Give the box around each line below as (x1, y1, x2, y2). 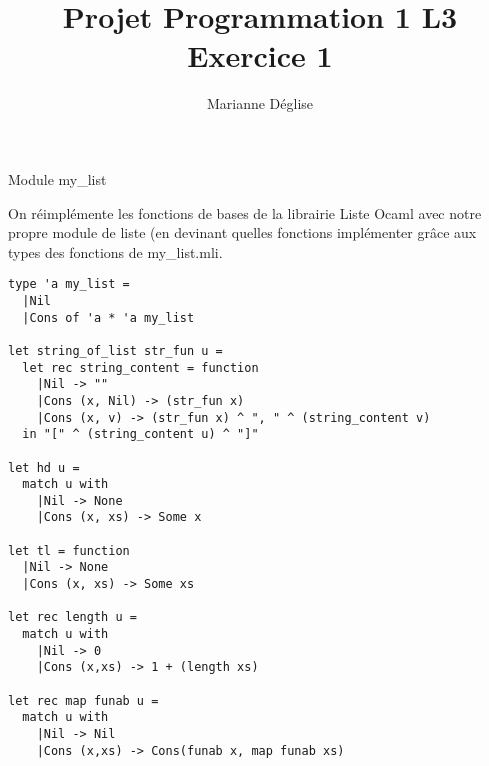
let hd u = (8, 460, 80, 475)
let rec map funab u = (8, 693, 159, 708)
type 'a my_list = (8, 277, 130, 292)
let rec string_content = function (22, 360, 259, 375)
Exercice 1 (187, 35, 333, 76)
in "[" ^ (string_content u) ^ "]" (22, 427, 259, 442)
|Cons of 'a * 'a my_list (22, 310, 195, 325)
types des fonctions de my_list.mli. (8, 241, 223, 262)
